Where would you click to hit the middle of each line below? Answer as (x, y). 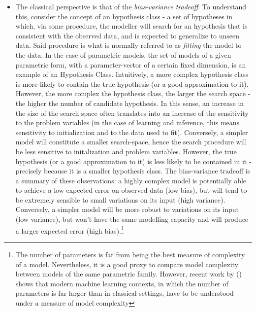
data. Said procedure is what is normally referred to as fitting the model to (128, 45)
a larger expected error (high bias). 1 (70, 230)
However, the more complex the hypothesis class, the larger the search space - (133, 93)
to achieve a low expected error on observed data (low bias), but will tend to (131, 190)
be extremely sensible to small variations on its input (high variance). (120, 199)
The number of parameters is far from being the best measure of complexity (130, 254)
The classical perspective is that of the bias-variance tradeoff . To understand (131, 6)
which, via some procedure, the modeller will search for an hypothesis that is (131, 26)
